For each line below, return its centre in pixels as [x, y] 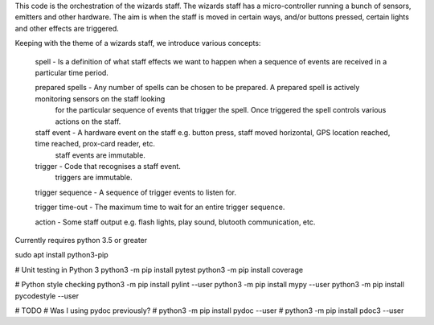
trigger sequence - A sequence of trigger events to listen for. [136, 192]
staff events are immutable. [100, 155]
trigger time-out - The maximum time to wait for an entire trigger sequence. [160, 207]
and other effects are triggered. [67, 28]
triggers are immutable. [94, 178]
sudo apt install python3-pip [61, 255]
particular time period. [72, 72]
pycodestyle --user [47, 296]
